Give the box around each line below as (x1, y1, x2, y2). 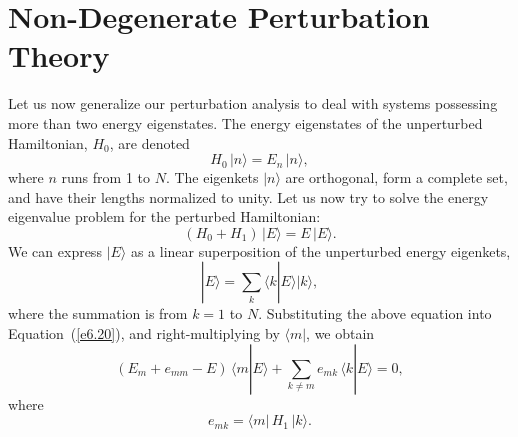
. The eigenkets (165, 167, 259, 188)
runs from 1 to (61, 167, 150, 188)
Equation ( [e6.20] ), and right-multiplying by (8, 323, 280, 344)
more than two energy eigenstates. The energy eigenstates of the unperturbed (8, 112, 483, 133)
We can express (8, 240, 102, 261)
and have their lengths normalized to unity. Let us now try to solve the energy (8, 186, 489, 207)
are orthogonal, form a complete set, (285, 167, 508, 188)
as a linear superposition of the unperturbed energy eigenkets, (130, 240, 511, 261)
